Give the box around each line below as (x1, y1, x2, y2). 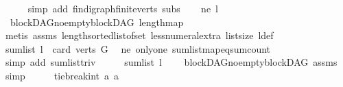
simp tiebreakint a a (5, 68, 119, 82)
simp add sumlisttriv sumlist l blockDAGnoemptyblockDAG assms (5, 55, 338, 69)
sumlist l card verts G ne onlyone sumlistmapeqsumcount (5, 41, 271, 55)
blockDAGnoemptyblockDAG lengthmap (10, 14, 184, 29)
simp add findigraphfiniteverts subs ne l (27, 1, 218, 15)
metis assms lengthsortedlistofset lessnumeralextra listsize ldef (5, 28, 274, 42)
